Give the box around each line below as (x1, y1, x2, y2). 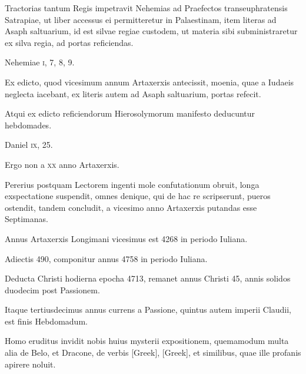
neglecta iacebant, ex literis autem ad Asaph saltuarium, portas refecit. (5, 87, 261, 100)
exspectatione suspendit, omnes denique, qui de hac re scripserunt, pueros (5, 190, 271, 202)
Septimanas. (5, 213, 48, 225)
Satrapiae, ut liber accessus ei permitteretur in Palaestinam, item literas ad (5, 13, 277, 25)
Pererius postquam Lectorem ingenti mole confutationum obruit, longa (5, 178, 260, 190)
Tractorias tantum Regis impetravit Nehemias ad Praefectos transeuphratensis (5, 2, 288, 14)
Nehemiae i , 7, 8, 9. (5, 56, 75, 68)
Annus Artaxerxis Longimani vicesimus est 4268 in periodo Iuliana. (5, 232, 248, 244)
